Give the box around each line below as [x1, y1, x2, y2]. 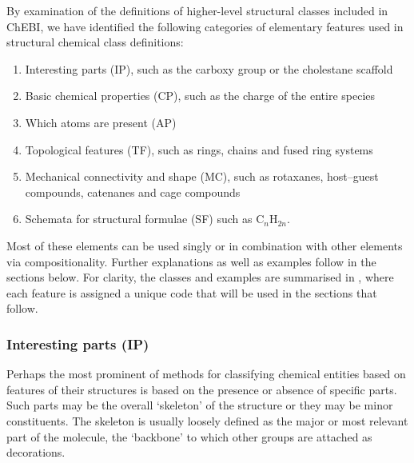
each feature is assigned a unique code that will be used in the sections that [6, 284, 377, 301]
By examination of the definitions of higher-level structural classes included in [6, 2, 388, 18]
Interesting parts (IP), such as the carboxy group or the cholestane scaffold [25, 60, 393, 77]
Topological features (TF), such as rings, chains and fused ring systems [25, 141, 373, 158]
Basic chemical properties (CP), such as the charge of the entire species [25, 87, 376, 104]
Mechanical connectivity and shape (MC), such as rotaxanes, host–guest [25, 168, 379, 185]
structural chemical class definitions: [6, 34, 184, 50]
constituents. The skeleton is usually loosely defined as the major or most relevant [6, 412, 408, 429]
